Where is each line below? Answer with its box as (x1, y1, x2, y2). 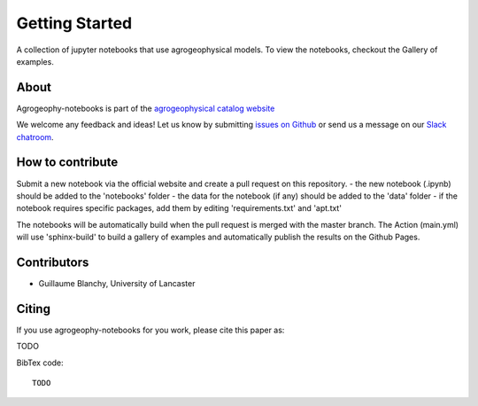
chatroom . (16, 131, 54, 142)
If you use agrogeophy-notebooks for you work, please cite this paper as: (16, 324, 285, 335)
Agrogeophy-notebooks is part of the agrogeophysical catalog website (16, 103, 275, 113)
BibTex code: (16, 357, 64, 368)
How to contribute (16, 155, 119, 170)
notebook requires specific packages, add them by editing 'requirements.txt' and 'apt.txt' (16, 203, 343, 214)
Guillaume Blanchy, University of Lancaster (38, 278, 196, 288)
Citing (16, 301, 50, 316)
